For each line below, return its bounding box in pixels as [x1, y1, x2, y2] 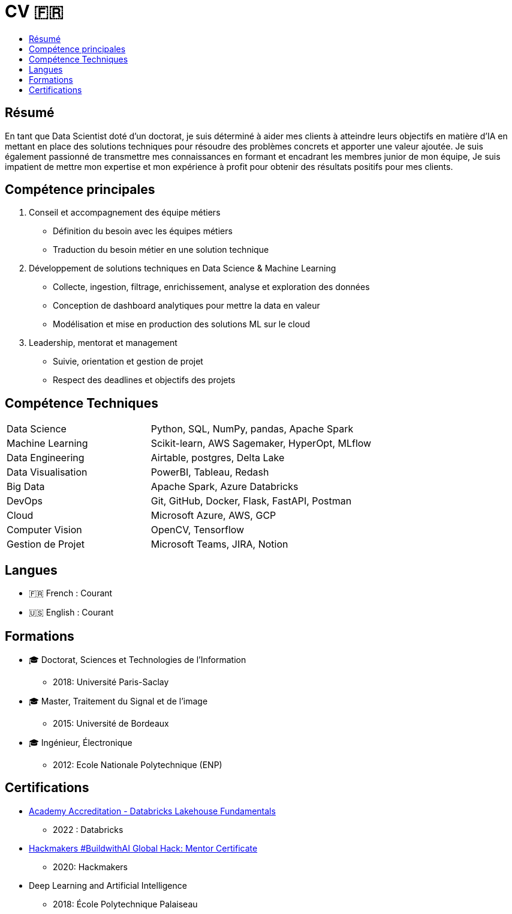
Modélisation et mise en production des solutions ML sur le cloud [53, 319, 310, 330]
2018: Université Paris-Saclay [53, 676, 169, 687]
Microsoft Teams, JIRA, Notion [150, 538, 288, 551]
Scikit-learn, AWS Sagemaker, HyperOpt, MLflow [150, 437, 372, 450]
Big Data [7, 480, 45, 493]
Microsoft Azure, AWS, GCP [150, 509, 276, 522]
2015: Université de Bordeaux [53, 718, 169, 728]
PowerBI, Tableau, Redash [150, 466, 269, 479]
